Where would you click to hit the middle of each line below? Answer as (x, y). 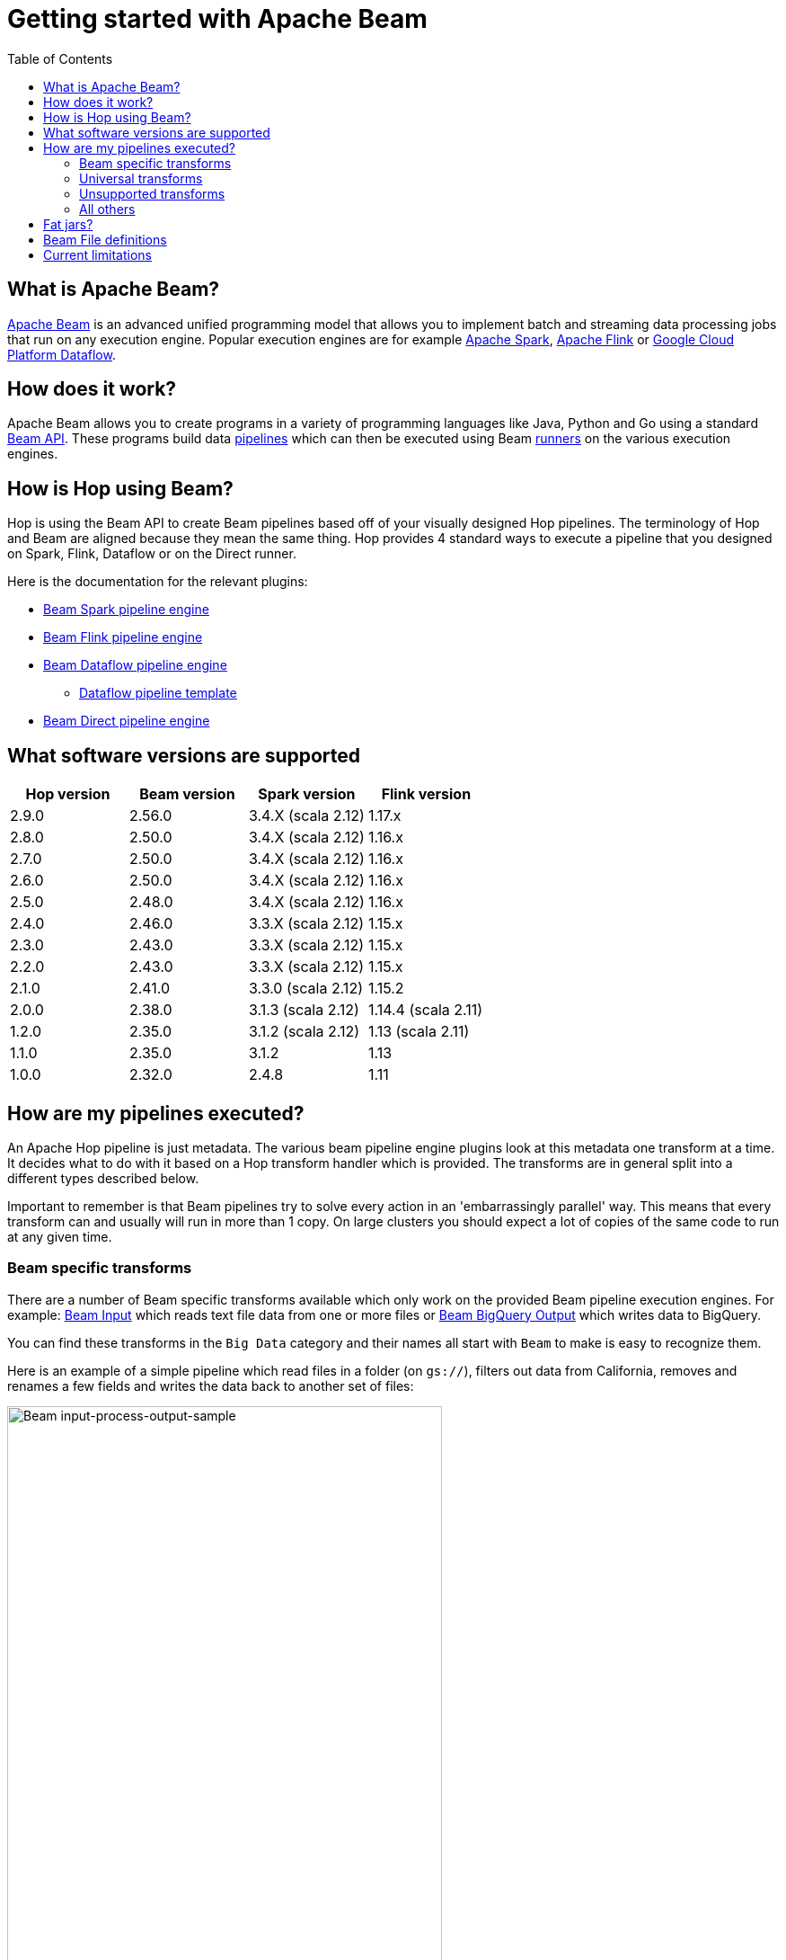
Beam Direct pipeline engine (127, 721)
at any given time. (60, 1236)
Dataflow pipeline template (158, 693)
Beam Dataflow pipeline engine (135, 665)
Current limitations (97, 254)
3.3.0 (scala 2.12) (305, 989)
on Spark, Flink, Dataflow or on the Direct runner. (152, 554)
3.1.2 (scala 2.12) (304, 1032)
